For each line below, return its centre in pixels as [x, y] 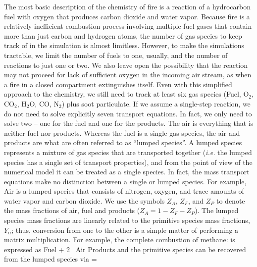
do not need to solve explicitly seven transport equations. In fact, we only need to [128, 113]
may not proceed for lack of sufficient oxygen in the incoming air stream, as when [128, 75]
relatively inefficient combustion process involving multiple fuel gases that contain [128, 26]
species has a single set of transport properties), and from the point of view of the [128, 162]
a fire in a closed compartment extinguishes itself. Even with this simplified [118, 84]
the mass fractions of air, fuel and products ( [72, 210]
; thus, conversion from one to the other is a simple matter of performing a [125, 230]
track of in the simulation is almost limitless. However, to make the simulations [124, 45]
